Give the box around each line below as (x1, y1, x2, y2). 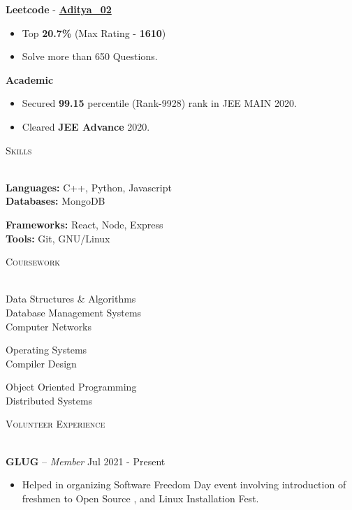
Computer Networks (6, 319, 92, 333)
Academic (6, 72, 54, 87)
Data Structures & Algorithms (6, 291, 136, 306)
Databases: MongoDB (6, 194, 105, 208)
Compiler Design (6, 356, 77, 370)
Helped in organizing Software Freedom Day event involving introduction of (22, 477, 346, 492)
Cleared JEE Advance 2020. (22, 119, 150, 133)
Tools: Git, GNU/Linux (6, 231, 110, 245)
